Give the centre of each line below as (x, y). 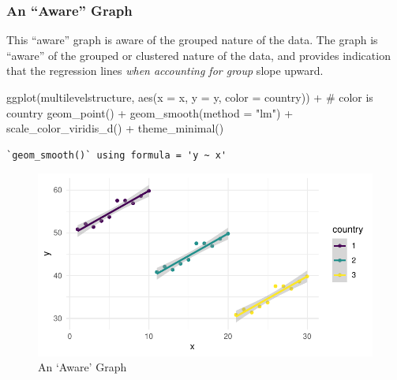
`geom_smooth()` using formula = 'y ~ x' (117, 155)
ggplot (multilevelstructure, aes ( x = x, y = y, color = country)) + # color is (190, 97)
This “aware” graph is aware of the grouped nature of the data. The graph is (192, 40)
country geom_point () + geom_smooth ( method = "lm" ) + (150, 112)
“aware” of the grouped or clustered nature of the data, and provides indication (198, 55)
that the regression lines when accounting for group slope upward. (165, 71)
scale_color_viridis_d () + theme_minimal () (115, 128)
